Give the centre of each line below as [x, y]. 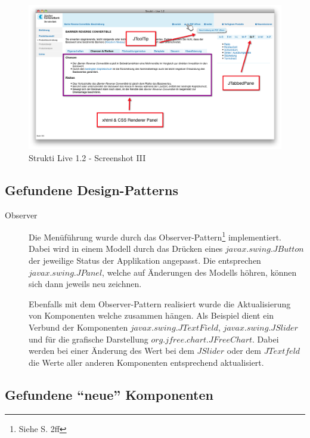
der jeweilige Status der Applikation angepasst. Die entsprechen [145, 260]
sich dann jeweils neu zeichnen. [85, 284]
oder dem [244, 351]
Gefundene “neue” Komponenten [109, 394]
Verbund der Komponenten [78, 327]
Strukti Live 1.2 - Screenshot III [87, 157]
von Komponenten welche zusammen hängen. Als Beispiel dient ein [151, 315]
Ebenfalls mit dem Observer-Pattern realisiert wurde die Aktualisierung [160, 303]
